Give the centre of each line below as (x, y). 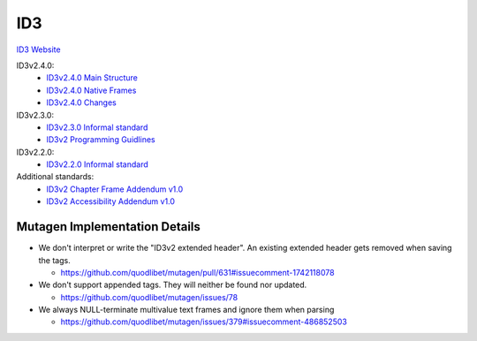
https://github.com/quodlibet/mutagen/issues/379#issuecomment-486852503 (204, 322)
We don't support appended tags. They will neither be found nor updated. (173, 285)
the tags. (54, 260)
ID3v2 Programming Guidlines (101, 140)
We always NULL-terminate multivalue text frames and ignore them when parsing (186, 310)
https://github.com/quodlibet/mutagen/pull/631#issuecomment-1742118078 (197, 272)
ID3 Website (38, 49)
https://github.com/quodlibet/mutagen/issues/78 (149, 297)
